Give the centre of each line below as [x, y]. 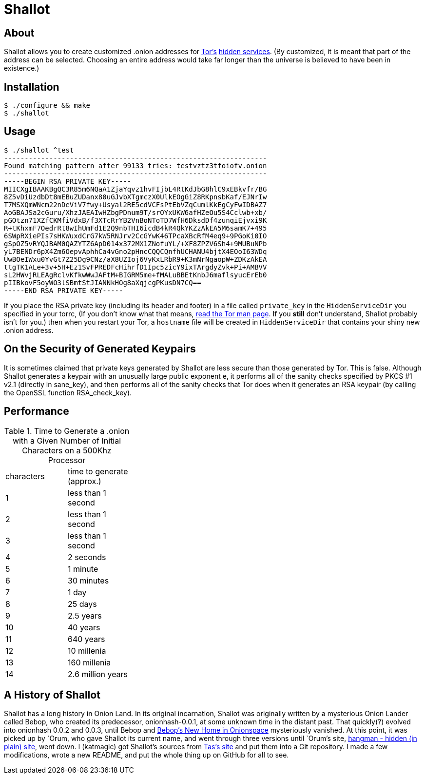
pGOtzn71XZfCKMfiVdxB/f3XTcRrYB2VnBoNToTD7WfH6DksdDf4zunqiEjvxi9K [135, 220]
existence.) [22, 68]
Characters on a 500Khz [67, 450]
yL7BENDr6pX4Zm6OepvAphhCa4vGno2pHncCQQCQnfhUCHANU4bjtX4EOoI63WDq [135, 251]
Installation [32, 87]
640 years [87, 639]
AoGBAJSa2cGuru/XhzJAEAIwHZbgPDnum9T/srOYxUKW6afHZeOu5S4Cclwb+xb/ [135, 212]
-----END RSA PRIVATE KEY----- [64, 290]
